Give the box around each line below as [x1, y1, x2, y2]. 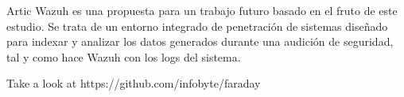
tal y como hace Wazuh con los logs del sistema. [6, 48, 241, 65]
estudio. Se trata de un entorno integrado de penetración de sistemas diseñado [6, 17, 388, 34]
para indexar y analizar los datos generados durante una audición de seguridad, [6, 33, 394, 50]
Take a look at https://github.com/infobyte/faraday [6, 75, 261, 91]
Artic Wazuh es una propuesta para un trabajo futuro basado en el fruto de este [6, 2, 398, 18]
